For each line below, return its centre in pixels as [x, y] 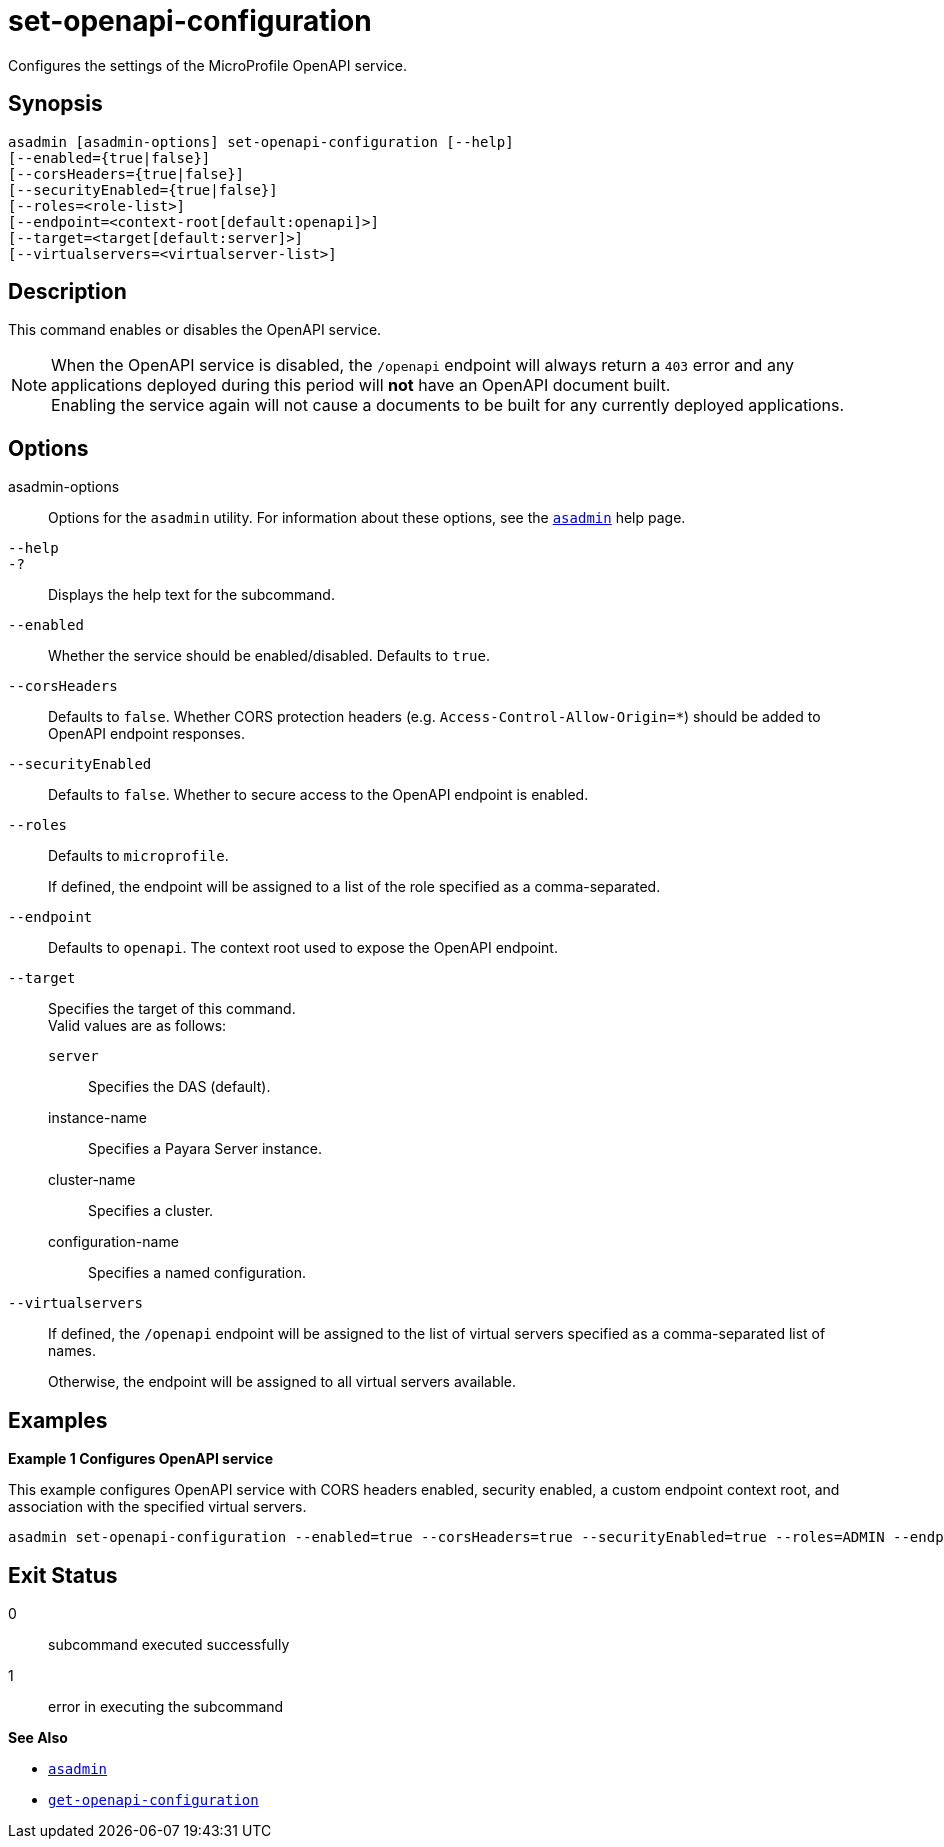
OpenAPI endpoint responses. [146, 734]
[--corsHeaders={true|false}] [126, 173]
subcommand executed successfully [169, 1644]
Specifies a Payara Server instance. [205, 1149]
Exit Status [63, 1575]
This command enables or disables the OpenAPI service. [195, 330]
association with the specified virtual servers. [157, 1507]
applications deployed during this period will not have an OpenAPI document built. [361, 385]
